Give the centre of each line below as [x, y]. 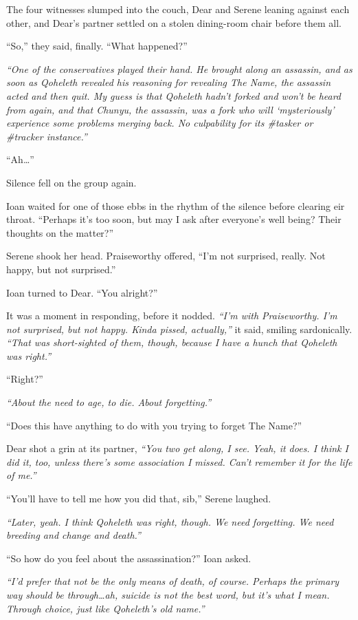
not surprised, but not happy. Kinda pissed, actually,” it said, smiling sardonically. [179, 329]
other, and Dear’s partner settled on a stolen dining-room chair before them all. [174, 22]
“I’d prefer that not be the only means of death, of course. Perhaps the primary [173, 581]
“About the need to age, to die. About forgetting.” [109, 402]
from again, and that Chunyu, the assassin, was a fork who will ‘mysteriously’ [170, 109]
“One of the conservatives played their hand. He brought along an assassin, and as [179, 68]
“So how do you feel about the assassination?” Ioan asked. [129, 558]
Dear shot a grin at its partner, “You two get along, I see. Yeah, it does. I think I [177, 448]
